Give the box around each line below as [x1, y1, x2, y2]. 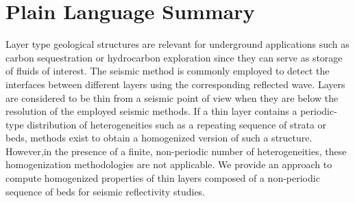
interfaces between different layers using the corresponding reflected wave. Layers [5, 77, 345, 91]
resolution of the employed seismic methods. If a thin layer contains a [5, 104, 297, 118]
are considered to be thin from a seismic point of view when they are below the [5, 90, 339, 105]
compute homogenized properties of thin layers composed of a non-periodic [5, 171, 320, 185]
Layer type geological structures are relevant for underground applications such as [5, 37, 350, 51]
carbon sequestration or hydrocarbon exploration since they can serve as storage [5, 50, 343, 64]
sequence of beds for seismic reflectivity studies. [5, 184, 206, 198]
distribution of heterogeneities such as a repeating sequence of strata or [27, 117, 327, 131]
